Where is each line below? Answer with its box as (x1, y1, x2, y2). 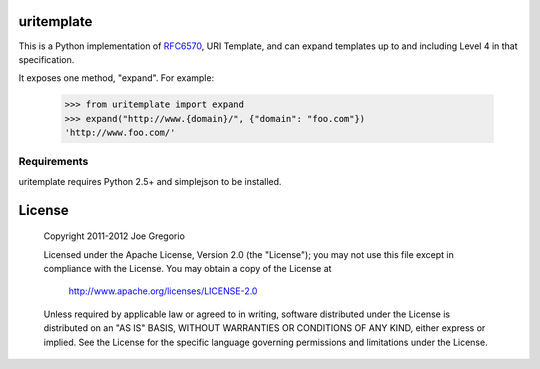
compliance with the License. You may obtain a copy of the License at (43, 262, 332, 274)
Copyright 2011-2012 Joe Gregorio (43, 230, 185, 242)
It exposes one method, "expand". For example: (18, 72, 215, 84)
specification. (18, 53, 75, 65)
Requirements (18, 155, 89, 169)
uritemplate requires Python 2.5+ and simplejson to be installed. (18, 175, 282, 187)
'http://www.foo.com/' (64, 127, 176, 139)
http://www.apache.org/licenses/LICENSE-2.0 (68, 285, 258, 297)
